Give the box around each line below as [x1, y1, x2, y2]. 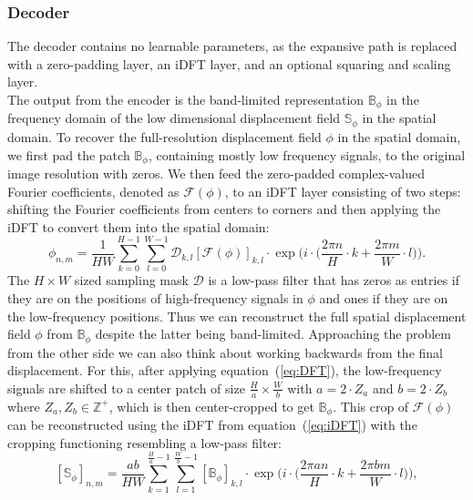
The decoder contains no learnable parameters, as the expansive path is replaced [7, 36, 458, 56]
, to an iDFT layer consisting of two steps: [224, 181, 461, 200]
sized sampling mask [74, 270, 189, 290]
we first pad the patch [7, 145, 130, 164]
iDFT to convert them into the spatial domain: [7, 217, 270, 236]
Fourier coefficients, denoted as [7, 181, 180, 200]
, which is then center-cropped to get [108, 396, 314, 415]
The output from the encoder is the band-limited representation [7, 90, 365, 108]
